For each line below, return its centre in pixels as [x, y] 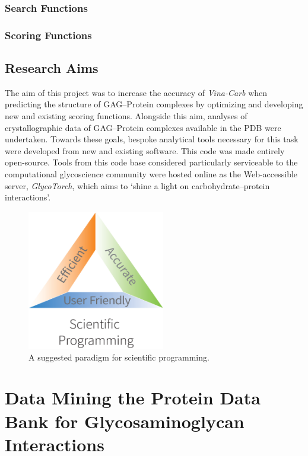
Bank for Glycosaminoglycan [125, 421]
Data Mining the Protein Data [133, 398]
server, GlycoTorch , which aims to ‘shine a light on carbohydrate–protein [137, 185]
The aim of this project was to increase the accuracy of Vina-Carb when [136, 92]
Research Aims [52, 68]
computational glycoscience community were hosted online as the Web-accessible [151, 174]
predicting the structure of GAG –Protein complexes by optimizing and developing [154, 104]
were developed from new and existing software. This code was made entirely [145, 150]
